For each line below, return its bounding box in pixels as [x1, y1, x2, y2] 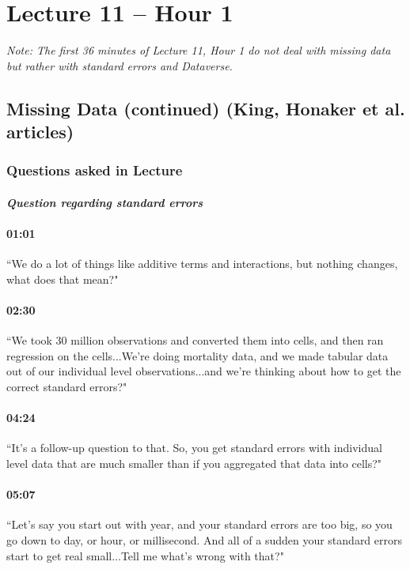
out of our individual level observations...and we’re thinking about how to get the [6, 363, 401, 379]
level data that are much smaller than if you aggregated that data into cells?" [6, 455, 382, 472]
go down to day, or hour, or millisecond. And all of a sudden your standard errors [6, 532, 403, 548]
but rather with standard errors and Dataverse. [6, 57, 233, 73]
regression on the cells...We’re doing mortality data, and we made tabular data [6, 347, 389, 364]
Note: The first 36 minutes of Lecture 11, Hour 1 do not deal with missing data [6, 42, 391, 58]
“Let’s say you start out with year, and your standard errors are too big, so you [6, 516, 393, 533]
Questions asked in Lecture [6, 160, 183, 180]
